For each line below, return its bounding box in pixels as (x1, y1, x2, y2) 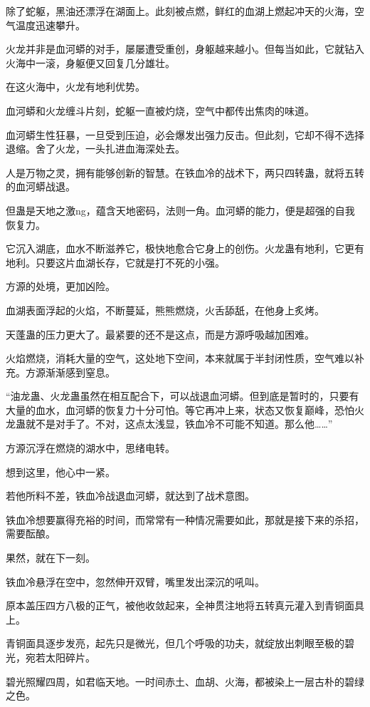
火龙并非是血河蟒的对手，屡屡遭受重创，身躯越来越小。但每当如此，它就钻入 (6, 41, 364, 56)
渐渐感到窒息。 (45, 364, 115, 379)
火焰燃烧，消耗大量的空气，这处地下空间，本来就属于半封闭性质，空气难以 (6, 351, 354, 366)
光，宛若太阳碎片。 (6, 650, 95, 664)
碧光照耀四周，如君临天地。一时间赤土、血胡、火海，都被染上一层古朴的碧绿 (6, 674, 364, 688)
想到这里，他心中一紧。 (6, 464, 115, 479)
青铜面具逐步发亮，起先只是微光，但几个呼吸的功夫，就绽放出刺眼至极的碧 (6, 636, 354, 651)
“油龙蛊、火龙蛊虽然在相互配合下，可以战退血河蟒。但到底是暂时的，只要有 (6, 388, 359, 403)
